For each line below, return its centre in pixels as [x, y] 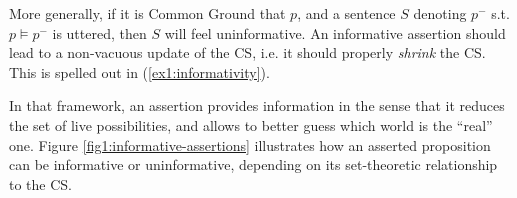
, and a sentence [346, 13]
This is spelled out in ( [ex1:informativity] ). [139, 71]
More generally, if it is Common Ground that [147, 13]
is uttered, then [99, 32]
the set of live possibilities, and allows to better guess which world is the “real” [251, 124]
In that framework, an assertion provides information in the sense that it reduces [257, 105]
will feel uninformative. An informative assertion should [335, 32]
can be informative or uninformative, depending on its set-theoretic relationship [253, 164]
